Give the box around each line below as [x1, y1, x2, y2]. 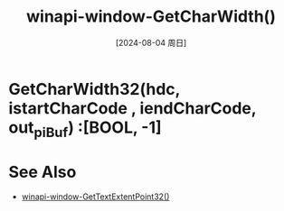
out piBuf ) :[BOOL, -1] [8, 117, 162, 141]
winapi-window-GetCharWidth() [25, 6, 277, 27]
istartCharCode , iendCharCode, [8, 97, 257, 118]
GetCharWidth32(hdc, [8, 78, 181, 99]
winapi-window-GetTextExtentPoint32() [21, 191, 170, 202]
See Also [8, 161, 77, 182]
